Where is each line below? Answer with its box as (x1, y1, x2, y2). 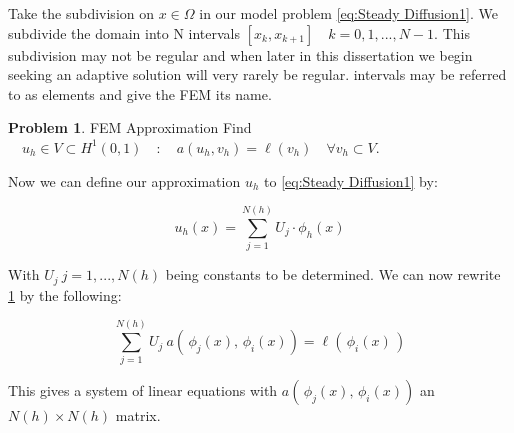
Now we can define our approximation (8, 170, 241, 191)
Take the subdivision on (8, 3, 155, 23)
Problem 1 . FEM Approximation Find (8, 117, 252, 138)
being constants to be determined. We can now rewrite (165, 264, 501, 285)
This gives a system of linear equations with (8, 380, 278, 401)
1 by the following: (8, 284, 122, 305)
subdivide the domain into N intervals (8, 22, 240, 43)
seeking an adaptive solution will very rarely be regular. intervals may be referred (8, 64, 507, 85)
